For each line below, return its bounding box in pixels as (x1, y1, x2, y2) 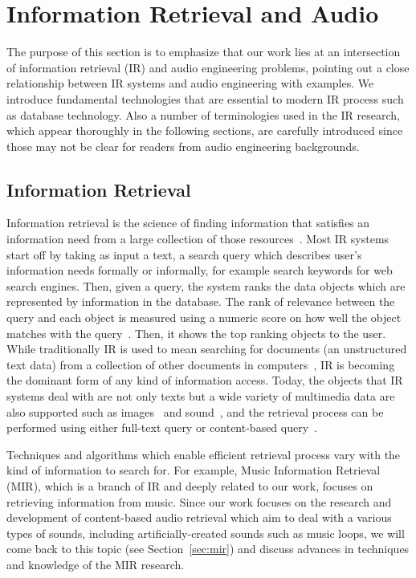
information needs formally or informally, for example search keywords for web (6, 262, 393, 279)
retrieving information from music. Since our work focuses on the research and (6, 493, 392, 510)
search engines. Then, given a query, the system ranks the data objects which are (6, 277, 406, 294)
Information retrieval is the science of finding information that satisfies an (6, 214, 370, 231)
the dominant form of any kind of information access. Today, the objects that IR (6, 372, 403, 389)
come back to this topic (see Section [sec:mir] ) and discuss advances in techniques (6, 540, 410, 557)
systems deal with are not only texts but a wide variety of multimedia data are (6, 388, 395, 405)
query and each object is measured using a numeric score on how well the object (6, 309, 402, 326)
